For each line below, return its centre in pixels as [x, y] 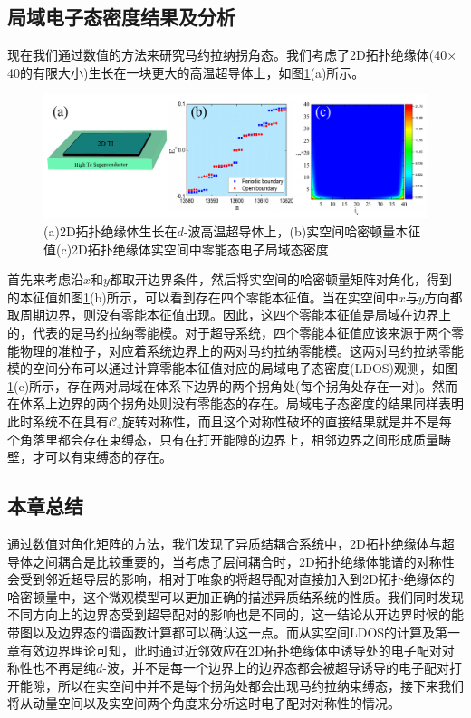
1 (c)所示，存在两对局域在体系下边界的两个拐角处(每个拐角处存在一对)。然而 [232, 385]
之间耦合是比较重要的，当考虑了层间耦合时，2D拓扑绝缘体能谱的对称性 [243, 561]
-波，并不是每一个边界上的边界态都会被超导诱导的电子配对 [276, 668]
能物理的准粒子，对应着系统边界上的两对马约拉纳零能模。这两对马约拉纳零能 [235, 350]
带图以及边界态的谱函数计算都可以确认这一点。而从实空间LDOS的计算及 [221, 632]
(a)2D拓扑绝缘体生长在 [111, 231]
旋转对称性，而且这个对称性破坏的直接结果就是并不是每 [287, 421]
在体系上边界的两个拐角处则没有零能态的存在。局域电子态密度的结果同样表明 [235, 403]
